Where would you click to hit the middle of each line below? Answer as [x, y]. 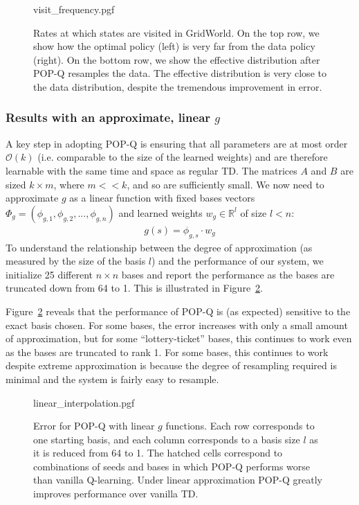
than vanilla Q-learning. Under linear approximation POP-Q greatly [178, 480]
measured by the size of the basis [76, 261]
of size [254, 212]
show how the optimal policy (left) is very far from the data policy [174, 46]
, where [69, 184]
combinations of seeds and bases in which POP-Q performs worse [172, 466]
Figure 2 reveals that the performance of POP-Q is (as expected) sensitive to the [178, 311]
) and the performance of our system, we [238, 261]
